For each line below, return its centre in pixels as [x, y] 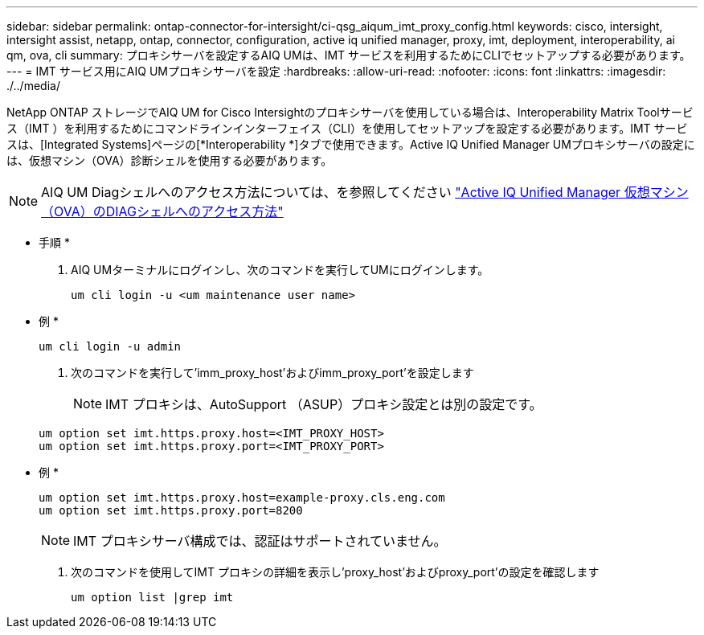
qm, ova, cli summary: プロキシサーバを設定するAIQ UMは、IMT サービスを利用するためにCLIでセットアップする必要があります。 [349, 55]
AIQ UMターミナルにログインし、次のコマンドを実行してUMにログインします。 [280, 270]
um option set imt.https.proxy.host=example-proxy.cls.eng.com [242, 498]
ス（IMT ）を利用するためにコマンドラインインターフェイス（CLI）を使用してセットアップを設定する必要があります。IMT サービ [347, 128]
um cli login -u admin [110, 346]
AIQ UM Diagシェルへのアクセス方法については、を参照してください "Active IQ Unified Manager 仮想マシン [365, 192]
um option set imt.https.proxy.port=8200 [171, 510]
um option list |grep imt [152, 597]
